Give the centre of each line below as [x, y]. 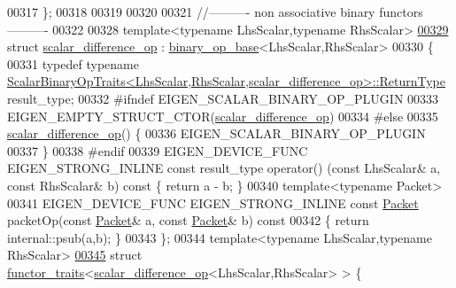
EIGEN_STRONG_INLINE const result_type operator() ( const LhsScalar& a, [224, 168]
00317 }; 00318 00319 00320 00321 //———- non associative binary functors [215, 12]
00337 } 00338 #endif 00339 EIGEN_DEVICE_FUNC [158, 150]
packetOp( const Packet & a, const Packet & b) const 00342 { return [188, 220]
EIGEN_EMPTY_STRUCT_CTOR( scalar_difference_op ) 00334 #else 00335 [223, 116]
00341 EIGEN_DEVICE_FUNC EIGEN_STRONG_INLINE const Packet [213, 202]
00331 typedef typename [73, 63]
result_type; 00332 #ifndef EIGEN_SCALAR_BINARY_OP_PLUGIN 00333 [223, 98]
